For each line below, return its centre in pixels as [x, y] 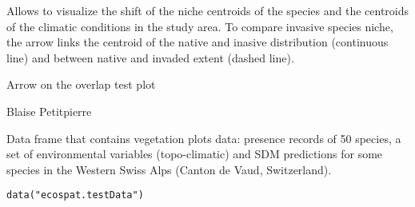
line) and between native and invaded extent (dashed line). [150, 57]
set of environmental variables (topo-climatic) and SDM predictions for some [195, 154]
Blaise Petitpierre [49, 111]
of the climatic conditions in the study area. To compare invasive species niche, [200, 26]
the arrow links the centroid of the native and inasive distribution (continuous [198, 42]
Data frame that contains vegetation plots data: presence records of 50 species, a [204, 138]
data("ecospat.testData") [75, 195]
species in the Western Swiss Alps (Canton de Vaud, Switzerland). [169, 169]
